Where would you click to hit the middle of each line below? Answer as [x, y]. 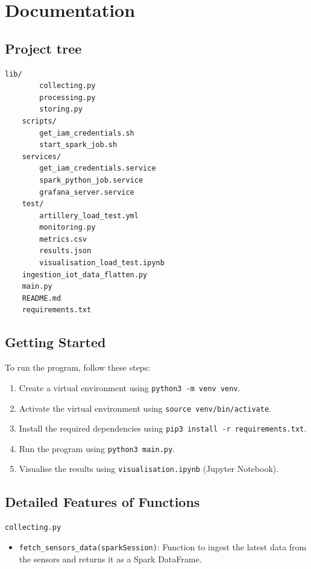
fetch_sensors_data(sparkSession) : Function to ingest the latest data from [163, 546]
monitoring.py [68, 228]
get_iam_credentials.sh [87, 133]
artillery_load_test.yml [89, 215]
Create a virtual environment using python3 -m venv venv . [130, 387]
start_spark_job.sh [78, 145]
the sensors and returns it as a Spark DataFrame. [110, 558]
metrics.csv [63, 239]
